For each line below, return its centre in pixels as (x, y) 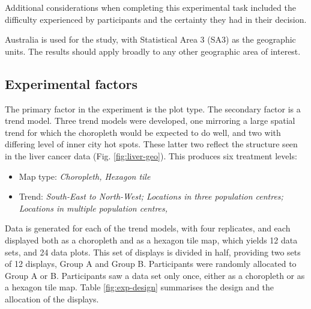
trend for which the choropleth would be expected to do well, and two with (143, 132)
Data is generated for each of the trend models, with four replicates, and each (148, 228)
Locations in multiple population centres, (93, 208)
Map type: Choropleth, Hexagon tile (85, 176)
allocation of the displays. (52, 298)
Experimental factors (71, 83)
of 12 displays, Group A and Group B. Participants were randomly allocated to (151, 264)
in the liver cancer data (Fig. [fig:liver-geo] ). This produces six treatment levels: (151, 155)
